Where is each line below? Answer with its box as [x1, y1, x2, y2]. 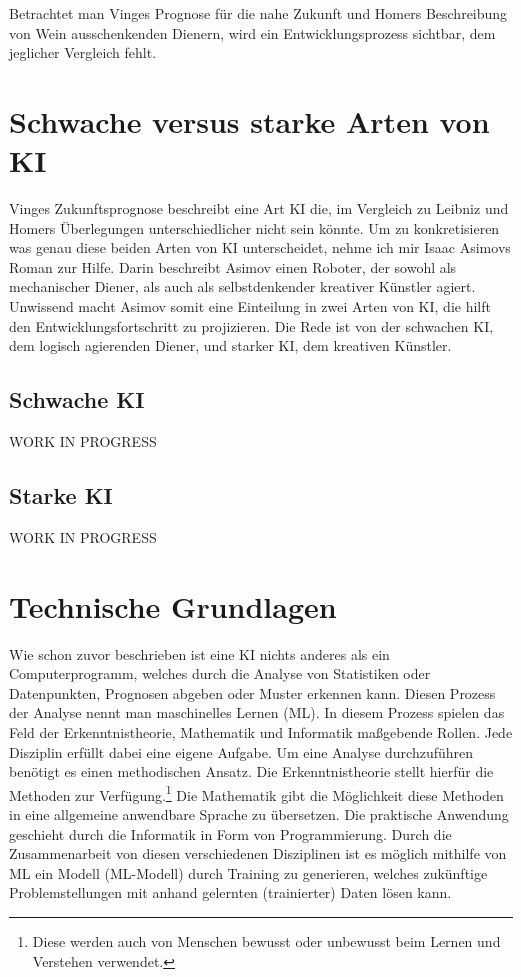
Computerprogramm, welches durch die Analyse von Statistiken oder [9, 663, 431, 684]
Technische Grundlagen [9, 585, 337, 626]
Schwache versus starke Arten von [9, 100, 490, 141]
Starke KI [9, 480, 113, 511]
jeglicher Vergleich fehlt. [9, 42, 157, 63]
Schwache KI [9, 384, 145, 415]
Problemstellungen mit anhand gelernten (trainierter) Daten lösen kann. [9, 882, 452, 903]
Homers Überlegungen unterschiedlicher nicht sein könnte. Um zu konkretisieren [9, 217, 500, 238]
